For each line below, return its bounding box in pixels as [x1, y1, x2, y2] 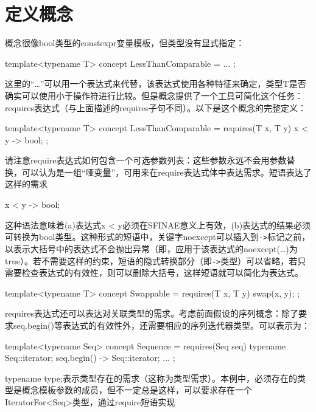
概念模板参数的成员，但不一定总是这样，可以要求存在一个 [21, 383, 252, 396]
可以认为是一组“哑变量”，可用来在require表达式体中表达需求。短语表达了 [21, 165, 312, 178]
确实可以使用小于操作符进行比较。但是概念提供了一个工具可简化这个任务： [5, 89, 303, 101]
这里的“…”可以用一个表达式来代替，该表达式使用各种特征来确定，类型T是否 [5, 77, 306, 90]
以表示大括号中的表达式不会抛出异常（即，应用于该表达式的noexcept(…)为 [5, 242, 298, 255]
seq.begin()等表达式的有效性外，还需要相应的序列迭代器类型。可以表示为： [13, 318, 310, 331]
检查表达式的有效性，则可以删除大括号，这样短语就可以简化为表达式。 [21, 266, 303, 279]
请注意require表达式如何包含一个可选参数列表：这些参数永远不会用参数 [5, 154, 287, 167]
